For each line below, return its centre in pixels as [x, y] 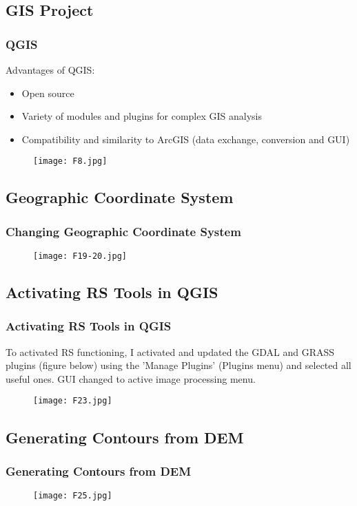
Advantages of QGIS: [50, 70]
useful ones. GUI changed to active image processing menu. [131, 378]
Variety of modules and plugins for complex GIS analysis [142, 116]
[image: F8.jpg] [70, 161]
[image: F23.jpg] [73, 401]
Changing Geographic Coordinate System [123, 231]
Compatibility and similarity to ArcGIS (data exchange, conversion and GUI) [186, 139]
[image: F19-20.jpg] [80, 256]
